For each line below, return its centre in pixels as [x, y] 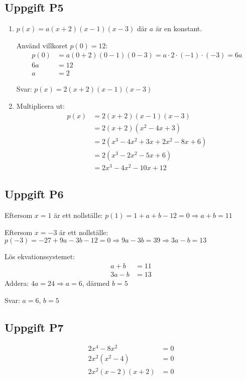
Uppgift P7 [34, 327]
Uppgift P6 [34, 194]
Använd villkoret [42, 45]
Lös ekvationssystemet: [40, 256]
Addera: [17, 283]
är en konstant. [179, 28]
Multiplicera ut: [40, 106]
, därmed [96, 283]
